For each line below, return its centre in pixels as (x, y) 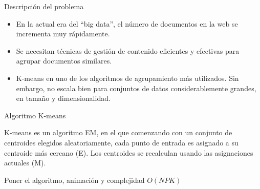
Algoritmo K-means (35, 115)
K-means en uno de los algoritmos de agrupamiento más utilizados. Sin (127, 78)
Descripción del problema (44, 6)
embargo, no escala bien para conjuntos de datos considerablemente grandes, (136, 88)
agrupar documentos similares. (64, 61)
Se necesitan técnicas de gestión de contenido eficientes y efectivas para (128, 50)
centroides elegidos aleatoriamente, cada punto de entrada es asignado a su (121, 142)
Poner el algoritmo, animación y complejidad (74, 180)
